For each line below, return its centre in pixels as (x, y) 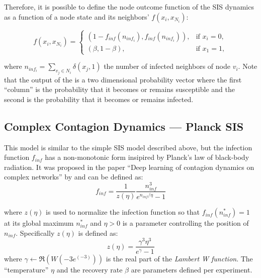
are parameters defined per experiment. (192, 269)
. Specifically (35, 233)
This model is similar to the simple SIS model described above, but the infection (128, 147)
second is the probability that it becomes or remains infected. (99, 99)
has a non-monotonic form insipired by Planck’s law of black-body (147, 157)
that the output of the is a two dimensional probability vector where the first (123, 79)
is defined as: (98, 233)
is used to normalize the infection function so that (123, 212)
